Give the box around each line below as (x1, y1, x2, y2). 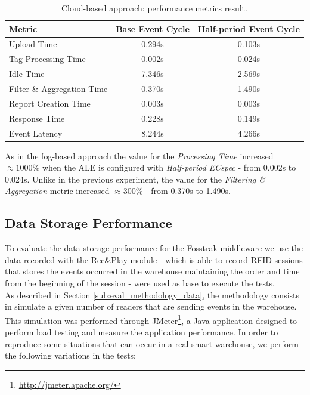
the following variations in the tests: (5, 349, 136, 362)
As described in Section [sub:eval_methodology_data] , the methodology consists (5, 288, 300, 301)
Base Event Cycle (116, 22, 190, 35)
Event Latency (9, 126, 63, 139)
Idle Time (9, 67, 45, 80)
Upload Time (9, 38, 57, 50)
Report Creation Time (9, 97, 91, 109)
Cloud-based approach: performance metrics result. (61, 2, 247, 14)
